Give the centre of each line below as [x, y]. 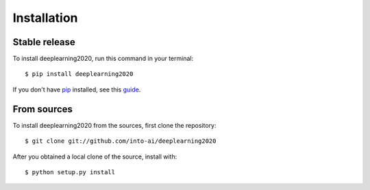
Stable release [44, 42]
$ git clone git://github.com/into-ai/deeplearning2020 [121, 141]
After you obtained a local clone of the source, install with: [95, 157]
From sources [43, 109]
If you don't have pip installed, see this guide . [77, 90]
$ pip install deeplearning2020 [79, 74]
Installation [45, 18]
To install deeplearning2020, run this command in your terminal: [103, 59]
